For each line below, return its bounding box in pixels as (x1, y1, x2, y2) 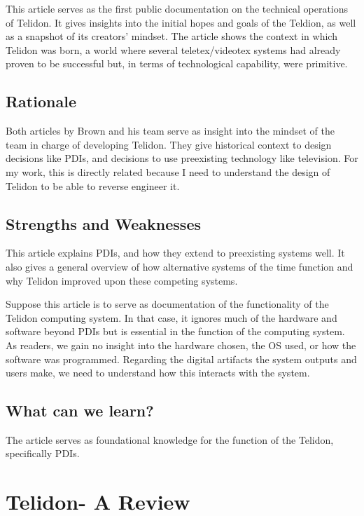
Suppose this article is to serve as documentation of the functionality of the (6, 297, 329, 311)
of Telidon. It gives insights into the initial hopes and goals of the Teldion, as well (6, 15, 356, 29)
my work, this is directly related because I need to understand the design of (6, 164, 330, 179)
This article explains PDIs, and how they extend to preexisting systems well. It (6, 245, 345, 260)
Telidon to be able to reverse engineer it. (6, 178, 180, 193)
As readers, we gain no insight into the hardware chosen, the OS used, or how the (6, 337, 356, 352)
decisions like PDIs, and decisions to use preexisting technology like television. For (6, 151, 358, 165)
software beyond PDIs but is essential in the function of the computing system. (6, 324, 345, 339)
